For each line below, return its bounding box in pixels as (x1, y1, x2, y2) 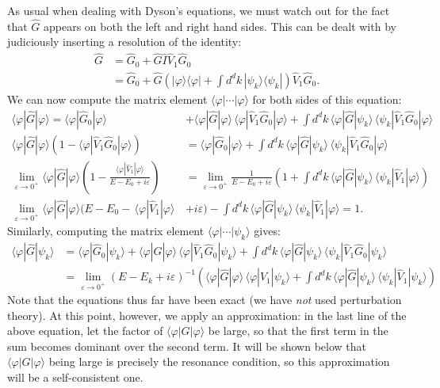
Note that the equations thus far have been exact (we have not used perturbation (7, 291, 402, 308)
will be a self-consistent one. (7, 369, 143, 386)
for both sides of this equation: (252, 90, 402, 107)
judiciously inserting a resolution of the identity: (7, 33, 242, 50)
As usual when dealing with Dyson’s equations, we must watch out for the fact (7, 2, 390, 18)
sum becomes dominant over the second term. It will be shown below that (7, 337, 366, 354)
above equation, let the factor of (7, 322, 163, 339)
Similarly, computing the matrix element (7, 223, 205, 239)
